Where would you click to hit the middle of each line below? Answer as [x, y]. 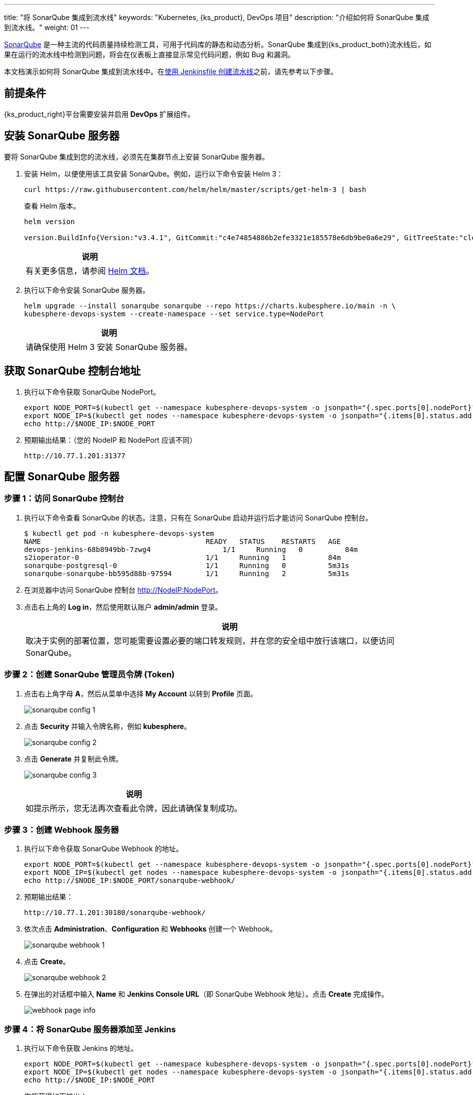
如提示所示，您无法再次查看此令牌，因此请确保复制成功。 [134, 808]
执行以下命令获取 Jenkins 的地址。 [81, 1048]
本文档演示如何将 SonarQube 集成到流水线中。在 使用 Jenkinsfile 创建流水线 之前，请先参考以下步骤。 [171, 71]
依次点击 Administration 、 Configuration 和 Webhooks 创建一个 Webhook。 [151, 929]
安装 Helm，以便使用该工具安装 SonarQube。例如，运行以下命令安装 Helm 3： [154, 173]
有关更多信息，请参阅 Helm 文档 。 [90, 270]
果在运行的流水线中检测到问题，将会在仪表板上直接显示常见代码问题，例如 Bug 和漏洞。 [149, 54]
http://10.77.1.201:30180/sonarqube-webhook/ [115, 913]
